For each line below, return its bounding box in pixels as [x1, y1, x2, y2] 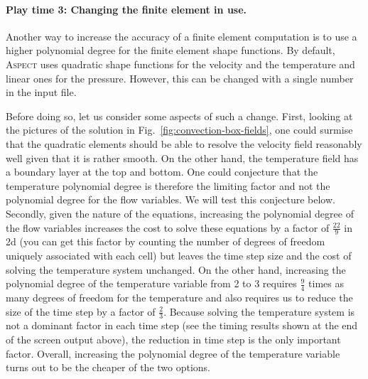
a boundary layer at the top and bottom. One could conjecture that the [6, 164, 318, 179]
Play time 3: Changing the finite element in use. [6, 1, 247, 16]
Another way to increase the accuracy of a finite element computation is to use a [6, 28, 357, 43]
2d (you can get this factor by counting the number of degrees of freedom [6, 234, 325, 249]
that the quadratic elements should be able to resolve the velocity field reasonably [6, 136, 362, 151]
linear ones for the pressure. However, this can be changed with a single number [6, 70, 354, 85]
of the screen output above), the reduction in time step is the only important [6, 331, 341, 346]
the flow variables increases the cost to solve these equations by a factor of [6, 220, 330, 235]
